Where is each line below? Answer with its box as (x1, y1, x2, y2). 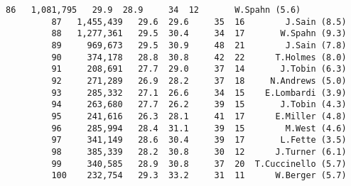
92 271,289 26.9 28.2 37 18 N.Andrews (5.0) (51, 75, 347, 86)
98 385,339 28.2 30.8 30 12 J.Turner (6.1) (51, 146, 347, 157)
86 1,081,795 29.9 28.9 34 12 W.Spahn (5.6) (6, 5, 301, 15)
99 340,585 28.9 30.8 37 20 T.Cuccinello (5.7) (51, 158, 347, 169)
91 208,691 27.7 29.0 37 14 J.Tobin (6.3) (51, 64, 347, 75)
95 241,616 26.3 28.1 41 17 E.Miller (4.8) (51, 111, 347, 121)
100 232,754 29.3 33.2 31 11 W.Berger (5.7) (51, 170, 347, 181)
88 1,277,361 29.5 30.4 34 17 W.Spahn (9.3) (51, 28, 347, 39)
